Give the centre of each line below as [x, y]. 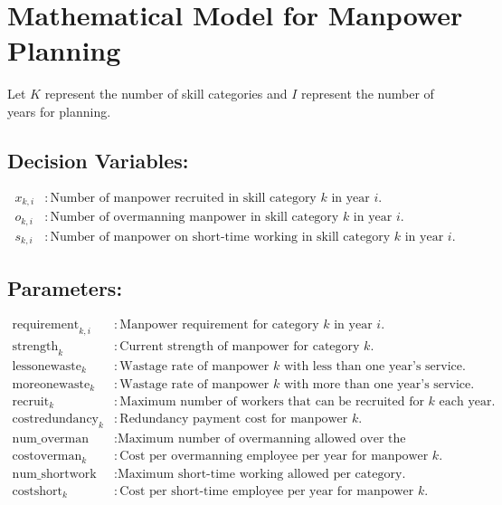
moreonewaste [51, 384]
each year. [467, 402]
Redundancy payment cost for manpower [234, 419]
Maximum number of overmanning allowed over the [262, 439]
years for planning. [59, 111]
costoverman [47, 457]
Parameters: [65, 287]
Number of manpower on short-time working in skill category [220, 237]
